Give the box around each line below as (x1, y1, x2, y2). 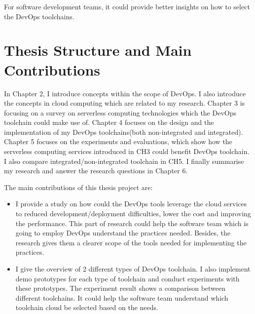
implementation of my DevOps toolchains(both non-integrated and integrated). (4, 126, 243, 137)
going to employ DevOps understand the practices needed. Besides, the (15, 228, 231, 238)
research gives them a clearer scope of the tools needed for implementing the (15, 237, 247, 247)
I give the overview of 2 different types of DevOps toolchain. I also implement (15, 264, 251, 274)
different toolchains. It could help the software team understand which (15, 292, 228, 303)
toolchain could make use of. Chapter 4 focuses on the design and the (4, 117, 214, 127)
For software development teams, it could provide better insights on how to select (4, 1, 250, 11)
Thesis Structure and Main (4, 40, 192, 60)
